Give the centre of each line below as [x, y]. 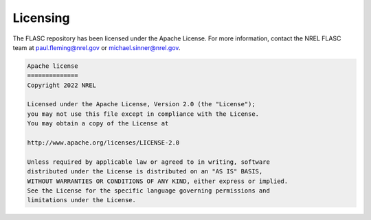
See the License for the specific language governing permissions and [149, 191]
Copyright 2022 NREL [61, 85]
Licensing [41, 18]
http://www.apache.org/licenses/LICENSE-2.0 [103, 143]
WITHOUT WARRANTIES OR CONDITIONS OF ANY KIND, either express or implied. [158, 181]
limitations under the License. [82, 200]
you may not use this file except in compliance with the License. [143, 114]
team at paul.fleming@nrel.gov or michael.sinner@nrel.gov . [97, 47]
